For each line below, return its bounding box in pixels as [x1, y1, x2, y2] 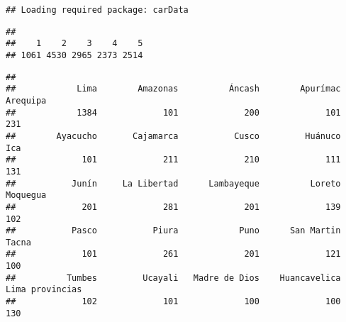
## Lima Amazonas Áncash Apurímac [6, 84, 341, 94]
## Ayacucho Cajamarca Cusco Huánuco [6, 131, 341, 141]
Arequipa [6, 95, 47, 106]
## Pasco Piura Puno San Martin [6, 226, 341, 236]
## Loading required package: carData [6, 5, 189, 15]
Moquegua [6, 190, 47, 201]
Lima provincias [6, 284, 82, 295]
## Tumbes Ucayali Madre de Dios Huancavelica [6, 272, 341, 283]
